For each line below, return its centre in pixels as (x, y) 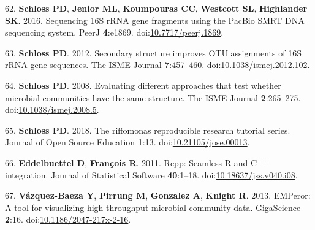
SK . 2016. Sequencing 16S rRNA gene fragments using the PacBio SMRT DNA (155, 20)
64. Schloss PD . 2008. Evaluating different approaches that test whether (143, 85)
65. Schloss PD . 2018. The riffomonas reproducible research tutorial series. (148, 130)
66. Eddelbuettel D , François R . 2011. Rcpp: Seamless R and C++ (138, 162)
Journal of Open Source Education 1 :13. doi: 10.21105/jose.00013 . (127, 142)
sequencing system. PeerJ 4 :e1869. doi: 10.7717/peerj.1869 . (114, 32)
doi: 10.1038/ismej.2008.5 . (52, 109)
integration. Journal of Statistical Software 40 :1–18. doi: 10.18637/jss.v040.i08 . (151, 174)
